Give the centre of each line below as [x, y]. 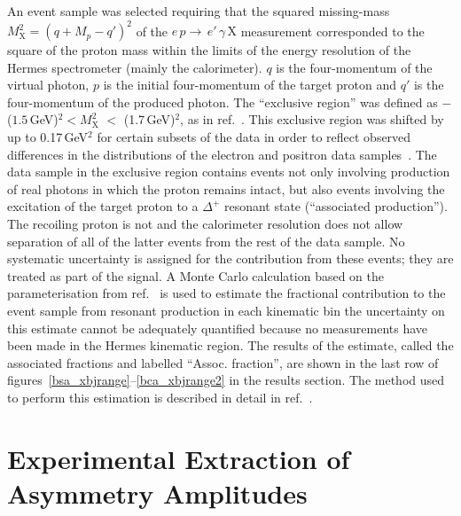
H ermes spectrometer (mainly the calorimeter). [135, 67]
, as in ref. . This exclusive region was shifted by [312, 119]
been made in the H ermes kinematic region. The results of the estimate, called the [230, 345]
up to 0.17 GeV [48, 137]
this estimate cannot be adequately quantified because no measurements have [218, 328]
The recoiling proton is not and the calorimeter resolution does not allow [205, 224]
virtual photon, [48, 85]
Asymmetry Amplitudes [157, 493]
